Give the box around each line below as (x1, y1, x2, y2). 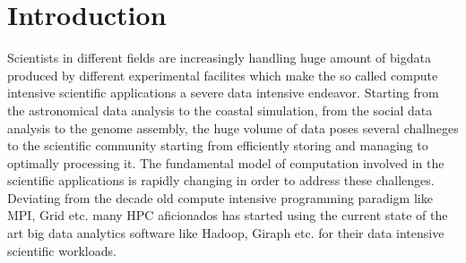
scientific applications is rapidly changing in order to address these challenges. (7, 171, 435, 190)
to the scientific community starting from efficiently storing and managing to (7, 136, 428, 155)
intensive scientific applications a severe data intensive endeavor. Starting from (7, 83, 439, 102)
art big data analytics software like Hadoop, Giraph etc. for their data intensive (7, 224, 444, 242)
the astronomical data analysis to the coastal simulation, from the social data (7, 100, 433, 119)
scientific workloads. (7, 241, 116, 259)
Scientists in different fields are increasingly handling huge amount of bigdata (7, 48, 431, 67)
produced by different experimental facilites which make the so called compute (7, 65, 438, 84)
